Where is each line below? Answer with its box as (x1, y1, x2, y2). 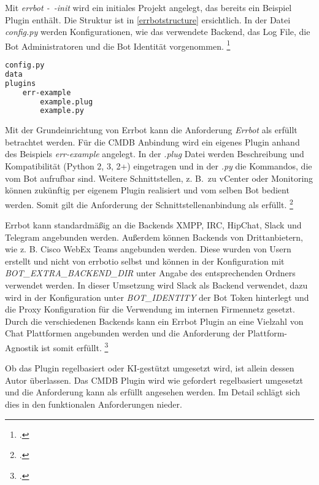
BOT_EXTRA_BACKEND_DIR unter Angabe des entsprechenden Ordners (5, 266, 296, 279)
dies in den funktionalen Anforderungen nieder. (5, 398, 182, 411)
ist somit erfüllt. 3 (41, 340, 109, 354)
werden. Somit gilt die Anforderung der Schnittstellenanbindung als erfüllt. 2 (5, 196, 293, 211)
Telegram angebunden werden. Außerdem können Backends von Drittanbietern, (5, 230, 304, 243)
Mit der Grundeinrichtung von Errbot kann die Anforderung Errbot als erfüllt (5, 123, 298, 136)
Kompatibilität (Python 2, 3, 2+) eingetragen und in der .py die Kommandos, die (5, 160, 312, 173)
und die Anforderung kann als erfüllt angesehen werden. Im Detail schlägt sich (5, 386, 300, 398)
